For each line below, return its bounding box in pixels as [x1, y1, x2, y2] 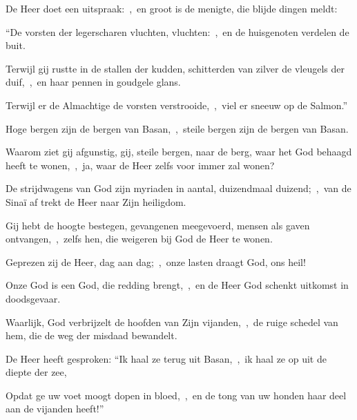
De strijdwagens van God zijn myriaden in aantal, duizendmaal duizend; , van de [6, 181, 351, 195]
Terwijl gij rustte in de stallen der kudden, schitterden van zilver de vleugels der [6, 61, 345, 75]
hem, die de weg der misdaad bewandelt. [6, 328, 177, 343]
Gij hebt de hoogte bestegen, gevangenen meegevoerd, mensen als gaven [6, 218, 310, 232]
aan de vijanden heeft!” [6, 401, 104, 416]
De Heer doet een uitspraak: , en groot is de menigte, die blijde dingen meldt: [6, 1, 338, 15]
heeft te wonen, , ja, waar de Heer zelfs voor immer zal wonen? [6, 157, 275, 172]
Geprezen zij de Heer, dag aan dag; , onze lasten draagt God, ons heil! [6, 254, 306, 269]
